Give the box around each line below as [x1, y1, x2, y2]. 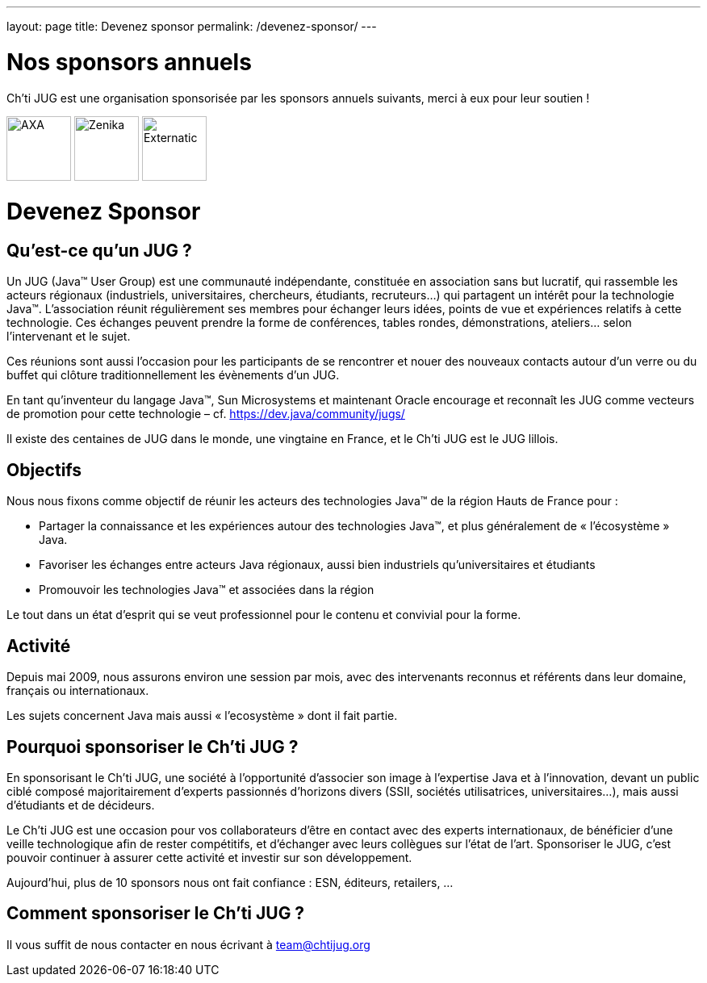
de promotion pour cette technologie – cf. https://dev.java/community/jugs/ [6, 407, 405, 421]
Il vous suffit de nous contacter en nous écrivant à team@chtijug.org [6, 937, 370, 952]
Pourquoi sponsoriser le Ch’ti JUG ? [6, 736, 299, 757]
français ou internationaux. [6, 684, 149, 698]
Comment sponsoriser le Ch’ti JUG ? [6, 903, 305, 924]
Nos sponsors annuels [6, 48, 252, 76]
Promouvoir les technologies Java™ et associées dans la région [39, 583, 374, 597]
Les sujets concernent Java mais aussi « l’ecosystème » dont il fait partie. [6, 709, 398, 723]
